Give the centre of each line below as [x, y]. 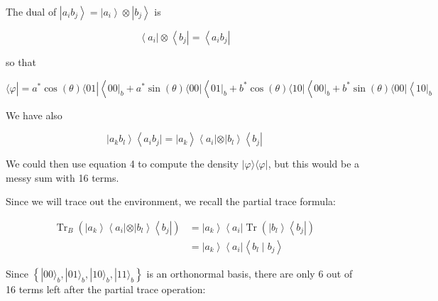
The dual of [31, 11]
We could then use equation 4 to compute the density [122, 164]
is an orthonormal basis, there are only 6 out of [250, 274]
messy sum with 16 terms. [62, 177]
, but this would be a [314, 164]
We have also [34, 115]
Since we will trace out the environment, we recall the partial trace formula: [171, 201]
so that [21, 62]
